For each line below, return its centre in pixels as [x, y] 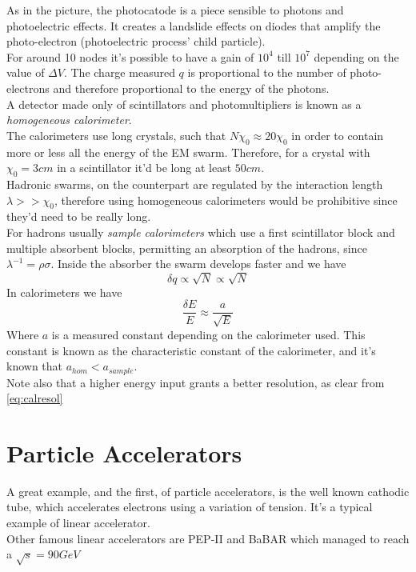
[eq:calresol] [35, 398]
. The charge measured [119, 72]
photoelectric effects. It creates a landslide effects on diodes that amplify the [194, 25]
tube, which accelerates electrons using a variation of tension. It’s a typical [190, 507]
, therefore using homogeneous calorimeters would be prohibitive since [226, 200]
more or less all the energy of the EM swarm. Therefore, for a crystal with [188, 152]
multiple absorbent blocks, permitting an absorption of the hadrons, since [187, 248]
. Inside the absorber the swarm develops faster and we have [198, 264]
